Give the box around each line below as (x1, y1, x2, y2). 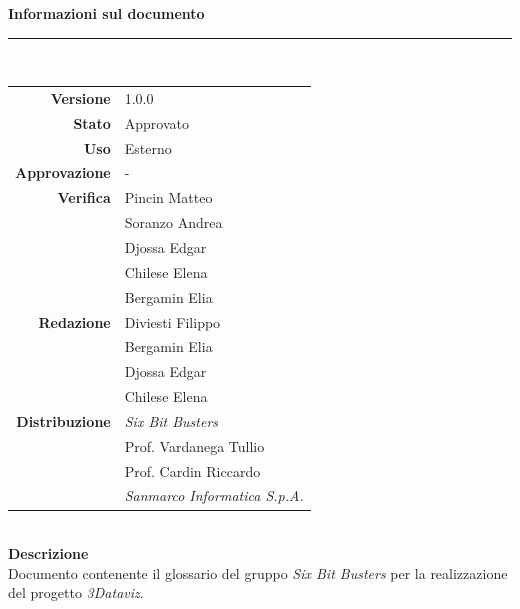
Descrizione (8, 543, 89, 564)
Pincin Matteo (124, 187, 213, 208)
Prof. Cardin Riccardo (124, 460, 261, 481)
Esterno (124, 137, 172, 158)
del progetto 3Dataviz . (8, 582, 144, 603)
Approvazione (15, 162, 111, 183)
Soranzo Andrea (124, 212, 223, 233)
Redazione (38, 311, 111, 332)
